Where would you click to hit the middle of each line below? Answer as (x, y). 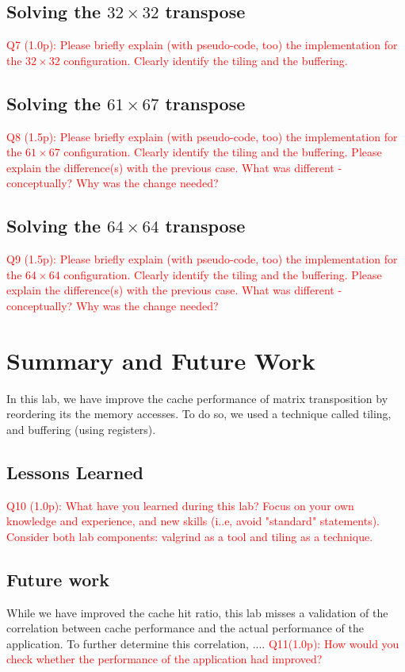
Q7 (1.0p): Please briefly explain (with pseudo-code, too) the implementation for (202, 45)
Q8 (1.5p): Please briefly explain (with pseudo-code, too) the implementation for (202, 136)
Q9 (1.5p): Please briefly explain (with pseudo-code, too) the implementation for (202, 259)
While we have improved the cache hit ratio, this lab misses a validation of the (197, 612)
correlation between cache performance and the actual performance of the (185, 628)
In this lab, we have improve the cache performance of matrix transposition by (197, 398)
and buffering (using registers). (81, 429)
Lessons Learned (75, 472)
